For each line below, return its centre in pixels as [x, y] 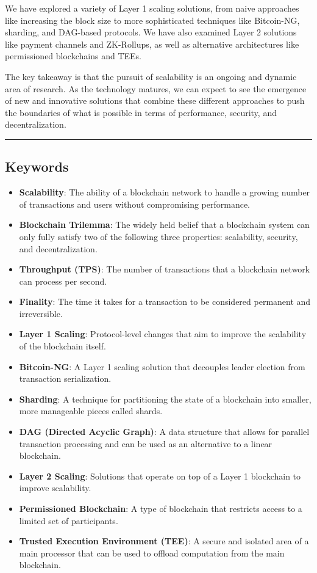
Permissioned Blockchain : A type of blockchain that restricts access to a [161, 509]
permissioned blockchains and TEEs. [73, 56]
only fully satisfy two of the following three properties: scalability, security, [158, 236]
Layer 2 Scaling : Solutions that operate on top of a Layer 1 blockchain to [160, 476]
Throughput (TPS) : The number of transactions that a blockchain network [165, 269]
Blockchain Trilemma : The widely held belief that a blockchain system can [164, 224]
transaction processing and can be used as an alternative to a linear [146, 443]
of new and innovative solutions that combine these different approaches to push [155, 100]
